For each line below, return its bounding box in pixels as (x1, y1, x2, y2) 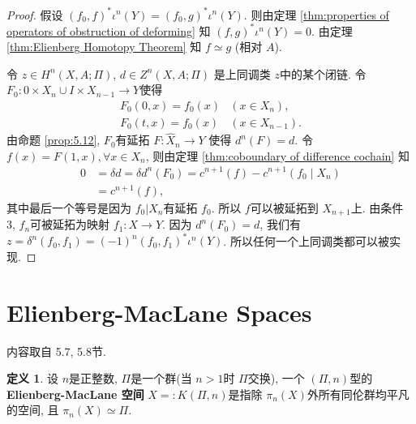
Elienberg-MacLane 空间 (6, 385, 144, 402)
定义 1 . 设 (6, 370, 58, 387)
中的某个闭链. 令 (279, 65, 367, 82)
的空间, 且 (6, 401, 59, 418)
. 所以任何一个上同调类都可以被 (223, 232, 389, 249)
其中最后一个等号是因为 (6, 199, 131, 216)
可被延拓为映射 (30, 216, 110, 233)
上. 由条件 (350, 199, 404, 216)
